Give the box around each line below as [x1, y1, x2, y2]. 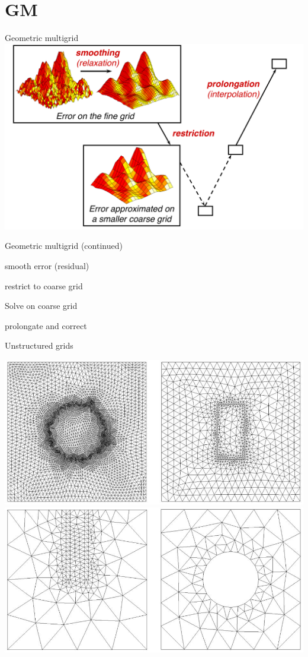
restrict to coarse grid [5, 279, 83, 292]
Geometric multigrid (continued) [5, 239, 123, 252]
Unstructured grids [5, 339, 73, 352]
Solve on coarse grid [5, 299, 78, 312]
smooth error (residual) [5, 259, 89, 271]
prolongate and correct [5, 319, 87, 331]
